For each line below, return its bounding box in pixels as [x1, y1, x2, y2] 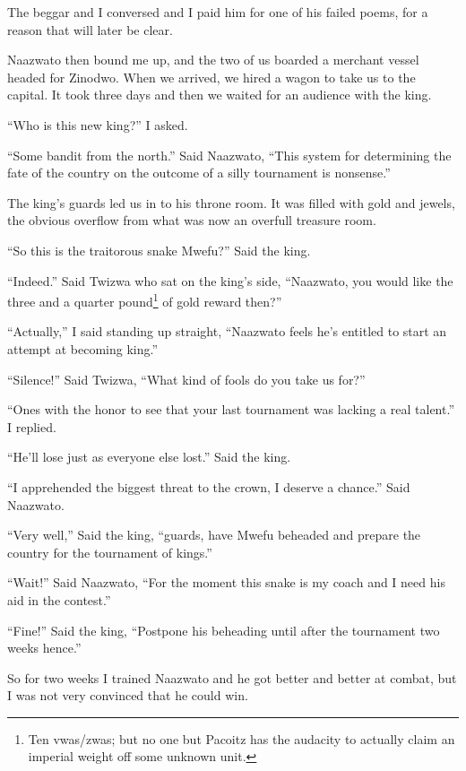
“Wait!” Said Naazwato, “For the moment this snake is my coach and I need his [7, 573, 445, 592]
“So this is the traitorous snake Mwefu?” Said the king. [7, 240, 311, 259]
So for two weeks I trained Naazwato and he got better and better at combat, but [7, 668, 457, 687]
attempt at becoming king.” [7, 339, 158, 358]
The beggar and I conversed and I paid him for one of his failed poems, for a [7, 3, 428, 21]
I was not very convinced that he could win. [7, 686, 248, 705]
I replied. [7, 417, 56, 436]
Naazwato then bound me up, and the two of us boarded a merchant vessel [7, 50, 419, 69]
